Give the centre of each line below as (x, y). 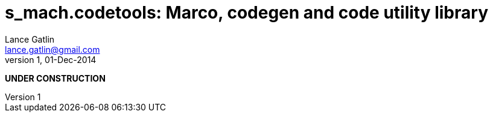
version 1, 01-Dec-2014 (51, 59)
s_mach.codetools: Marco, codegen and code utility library (246, 13)
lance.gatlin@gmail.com (52, 49)
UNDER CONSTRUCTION (55, 78)
